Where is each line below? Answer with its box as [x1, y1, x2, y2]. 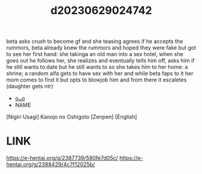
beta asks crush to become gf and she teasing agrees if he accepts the [6, 37, 183, 45]
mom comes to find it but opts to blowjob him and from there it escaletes [6, 76, 187, 83]
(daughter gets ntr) [6, 83, 54, 90]
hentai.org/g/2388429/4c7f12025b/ [6, 161, 95, 168]
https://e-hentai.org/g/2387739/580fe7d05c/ [6, 155, 119, 162]
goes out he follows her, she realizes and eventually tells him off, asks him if [6, 57, 195, 64]
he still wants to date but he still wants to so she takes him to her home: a [6, 63, 188, 71]
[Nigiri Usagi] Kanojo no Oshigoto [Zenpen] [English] [6, 113, 137, 121]
